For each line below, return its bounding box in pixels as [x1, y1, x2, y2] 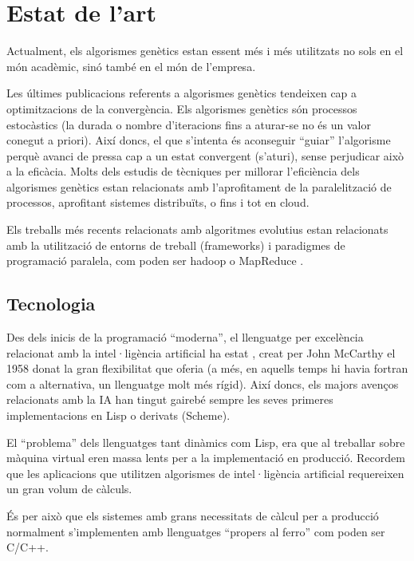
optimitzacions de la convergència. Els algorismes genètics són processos [6, 100, 357, 117]
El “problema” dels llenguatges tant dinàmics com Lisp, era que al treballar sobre [6, 433, 405, 450]
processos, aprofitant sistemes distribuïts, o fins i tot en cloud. [6, 194, 310, 211]
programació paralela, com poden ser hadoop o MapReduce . [6, 252, 304, 269]
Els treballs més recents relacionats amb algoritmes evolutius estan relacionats [6, 221, 388, 238]
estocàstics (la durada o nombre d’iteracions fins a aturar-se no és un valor [6, 116, 371, 132]
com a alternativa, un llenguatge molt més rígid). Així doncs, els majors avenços [6, 375, 399, 392]
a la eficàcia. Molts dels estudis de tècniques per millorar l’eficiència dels [6, 163, 360, 180]
